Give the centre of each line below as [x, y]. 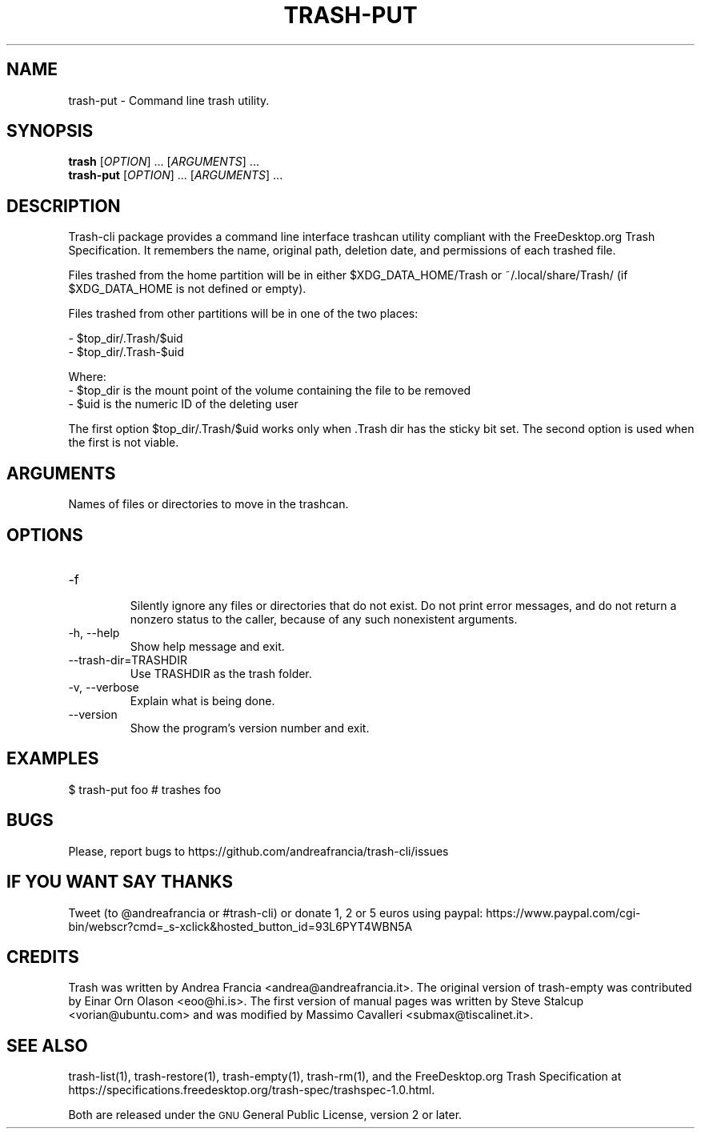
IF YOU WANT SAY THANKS [120, 882]
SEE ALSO [47, 1045]
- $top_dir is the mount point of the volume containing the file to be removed [270, 391]
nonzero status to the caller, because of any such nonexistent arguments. [324, 619]
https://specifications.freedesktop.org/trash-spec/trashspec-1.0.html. [252, 1090]
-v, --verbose [104, 687]
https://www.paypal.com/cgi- [563, 912]
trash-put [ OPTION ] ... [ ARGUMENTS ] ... [176, 175]
